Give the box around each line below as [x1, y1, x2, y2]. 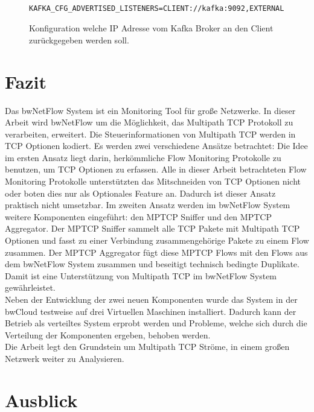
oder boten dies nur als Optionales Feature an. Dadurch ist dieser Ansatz [5, 186, 276, 199]
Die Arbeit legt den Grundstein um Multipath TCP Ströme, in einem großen [5, 340, 290, 353]
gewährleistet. [5, 281, 56, 294]
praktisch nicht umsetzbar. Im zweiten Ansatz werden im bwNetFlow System [5, 198, 290, 211]
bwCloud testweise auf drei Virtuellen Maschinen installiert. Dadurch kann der [5, 305, 296, 317]
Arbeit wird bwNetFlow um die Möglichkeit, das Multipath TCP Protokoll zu [5, 116, 293, 128]
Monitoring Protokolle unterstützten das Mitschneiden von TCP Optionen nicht [5, 175, 301, 188]
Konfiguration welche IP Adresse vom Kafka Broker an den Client [29, 22, 274, 34]
